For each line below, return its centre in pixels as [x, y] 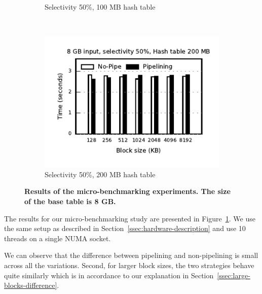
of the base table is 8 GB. [70, 201]
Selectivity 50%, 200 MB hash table [100, 174]
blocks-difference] [31, 285]
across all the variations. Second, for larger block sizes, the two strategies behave [129, 265]
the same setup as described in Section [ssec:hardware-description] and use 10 [125, 228]
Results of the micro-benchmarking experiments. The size [127, 191]
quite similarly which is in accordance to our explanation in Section [109, 275]
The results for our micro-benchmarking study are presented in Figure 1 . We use [130, 218]
